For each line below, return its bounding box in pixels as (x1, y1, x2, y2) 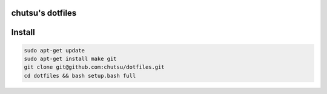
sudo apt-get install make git (24, 55, 117, 63)
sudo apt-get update (24, 47, 85, 54)
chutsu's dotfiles (11, 8, 77, 18)
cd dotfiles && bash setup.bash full (24, 72, 136, 79)
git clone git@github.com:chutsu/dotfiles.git (24, 64, 165, 70)
